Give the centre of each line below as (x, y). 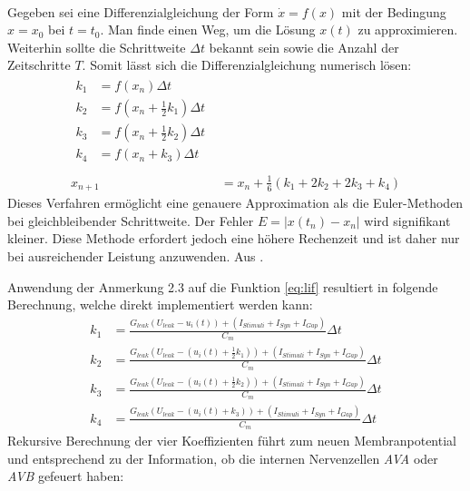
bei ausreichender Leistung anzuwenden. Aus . (136, 255)
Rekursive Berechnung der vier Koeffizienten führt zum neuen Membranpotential (232, 441)
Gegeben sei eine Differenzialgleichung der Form (141, 11)
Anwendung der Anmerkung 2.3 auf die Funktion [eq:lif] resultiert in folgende (223, 286)
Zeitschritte (39, 65)
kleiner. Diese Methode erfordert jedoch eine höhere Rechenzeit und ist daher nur (234, 238)
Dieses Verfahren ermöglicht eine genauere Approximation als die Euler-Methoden (235, 203)
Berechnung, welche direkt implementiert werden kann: (160, 304)
